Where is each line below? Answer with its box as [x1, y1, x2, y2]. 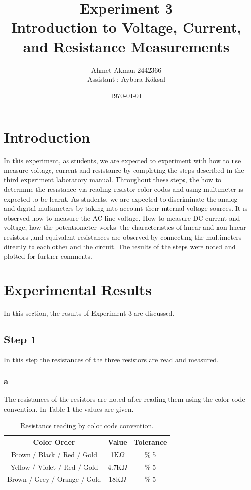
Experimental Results [4, 279, 151, 299]
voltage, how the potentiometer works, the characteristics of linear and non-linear [4, 222, 246, 232]
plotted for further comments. [4, 251, 92, 261]
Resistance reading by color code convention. [20, 420, 154, 430]
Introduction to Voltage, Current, [11, 17, 241, 37]
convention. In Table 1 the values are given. [4, 404, 134, 414]
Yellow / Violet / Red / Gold [10, 461, 98, 471]
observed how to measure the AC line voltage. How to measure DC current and [4, 212, 240, 223]
